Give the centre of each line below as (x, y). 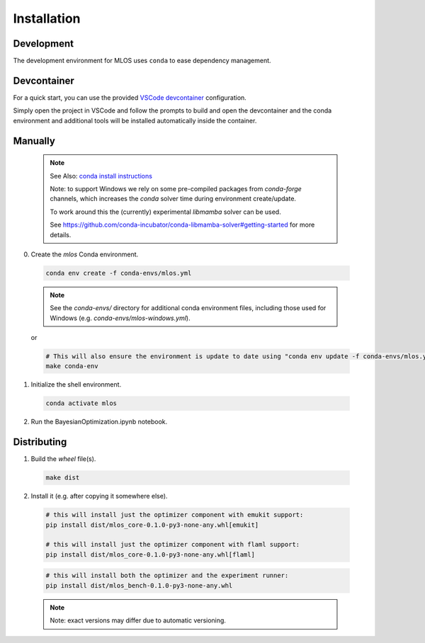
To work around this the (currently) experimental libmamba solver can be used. (165, 212)
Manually (34, 141)
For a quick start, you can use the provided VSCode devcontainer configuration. (130, 97)
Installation (47, 18)
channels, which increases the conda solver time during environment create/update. (173, 199)
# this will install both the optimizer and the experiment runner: (167, 576)
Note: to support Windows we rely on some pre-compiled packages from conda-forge (176, 188)
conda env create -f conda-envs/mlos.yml (119, 273)
